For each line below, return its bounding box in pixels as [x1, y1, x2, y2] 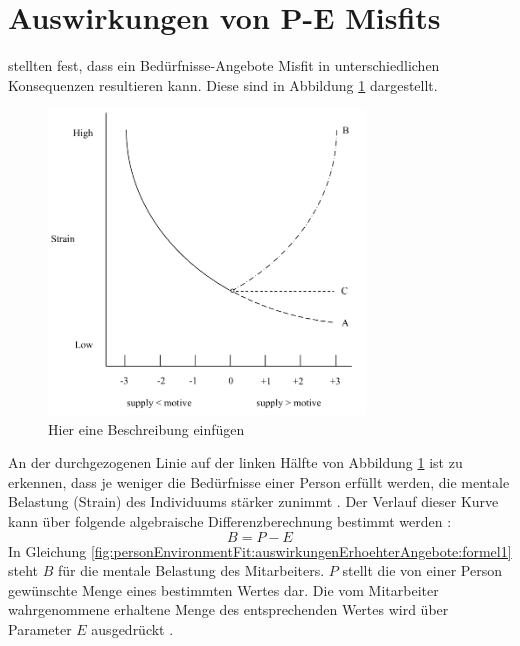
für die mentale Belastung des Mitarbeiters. [57, 560, 325, 581]
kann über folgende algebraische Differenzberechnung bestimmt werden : [8, 511, 452, 532]
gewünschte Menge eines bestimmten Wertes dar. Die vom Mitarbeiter [8, 579, 439, 600]
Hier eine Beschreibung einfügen [48, 418, 245, 439]
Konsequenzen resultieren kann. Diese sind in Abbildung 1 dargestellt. [8, 74, 438, 95]
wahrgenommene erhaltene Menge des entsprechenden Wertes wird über [8, 599, 449, 620]
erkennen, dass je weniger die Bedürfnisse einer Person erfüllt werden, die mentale [8, 471, 510, 492]
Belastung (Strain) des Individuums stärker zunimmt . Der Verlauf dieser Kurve [8, 491, 499, 512]
